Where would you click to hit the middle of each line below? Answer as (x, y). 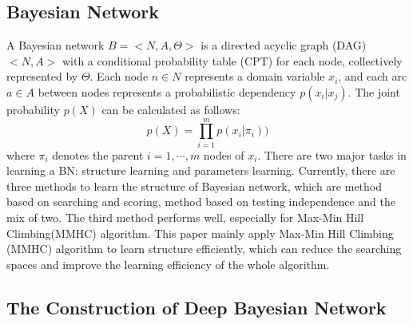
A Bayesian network (56, 45)
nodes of (224, 154)
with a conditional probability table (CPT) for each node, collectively (232, 60)
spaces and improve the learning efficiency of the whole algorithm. (168, 264)
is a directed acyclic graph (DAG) (284, 45)
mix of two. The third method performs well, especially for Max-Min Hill (185, 217)
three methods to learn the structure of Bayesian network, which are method (195, 186)
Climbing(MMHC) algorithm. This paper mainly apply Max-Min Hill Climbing (200, 233)
